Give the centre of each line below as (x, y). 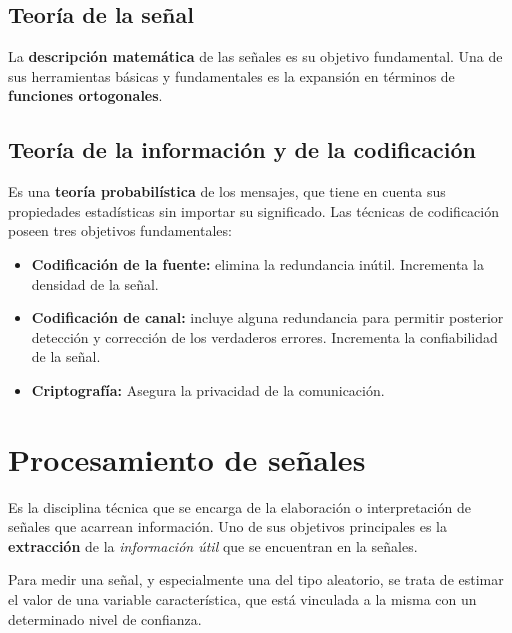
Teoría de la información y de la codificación (242, 149)
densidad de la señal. (95, 283)
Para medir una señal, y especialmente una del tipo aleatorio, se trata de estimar (256, 579)
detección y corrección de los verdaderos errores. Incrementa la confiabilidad (264, 336)
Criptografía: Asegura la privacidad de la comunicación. (208, 389)
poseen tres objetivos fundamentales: (120, 230)
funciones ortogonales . (85, 95)
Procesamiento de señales (187, 458)
